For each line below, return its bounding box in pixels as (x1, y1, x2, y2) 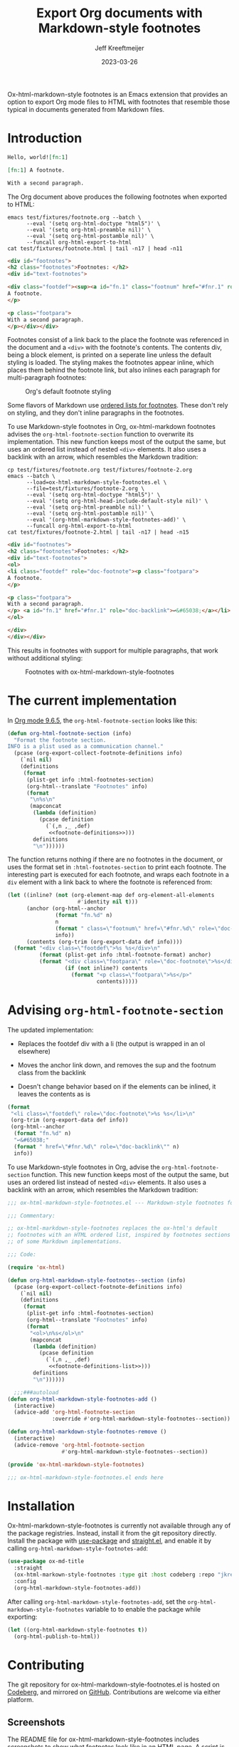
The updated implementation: (7, 1025, 94, 1034)
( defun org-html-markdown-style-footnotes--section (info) (7, 1277, 186, 1284)
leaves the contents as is (17, 1089, 91, 1098)
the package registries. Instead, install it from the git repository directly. (7, 1529, 217, 1538)
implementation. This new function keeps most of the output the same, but (7, 437, 226, 446)
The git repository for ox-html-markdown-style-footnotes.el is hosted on (7, 1680, 221, 1689)
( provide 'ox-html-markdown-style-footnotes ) (7, 1461, 144, 1468)
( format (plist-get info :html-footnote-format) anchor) (38, 951, 212, 959)
